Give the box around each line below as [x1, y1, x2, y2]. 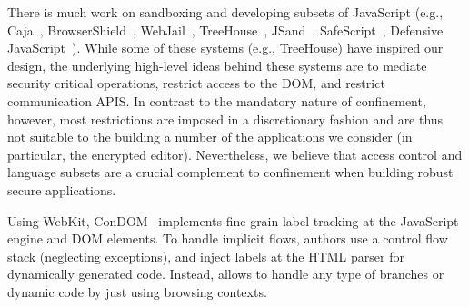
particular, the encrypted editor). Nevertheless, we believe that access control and [7, 144, 463, 163]
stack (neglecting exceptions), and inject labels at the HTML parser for [7, 246, 404, 265]
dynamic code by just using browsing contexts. [7, 282, 267, 301]
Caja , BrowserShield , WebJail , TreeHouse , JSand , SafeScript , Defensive [7, 20, 444, 39]
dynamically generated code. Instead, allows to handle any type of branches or [7, 264, 444, 283]
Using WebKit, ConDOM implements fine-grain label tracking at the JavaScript [7, 211, 459, 230]
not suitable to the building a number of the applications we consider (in [7, 127, 413, 146]
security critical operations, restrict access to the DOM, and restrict [7, 74, 385, 93]
